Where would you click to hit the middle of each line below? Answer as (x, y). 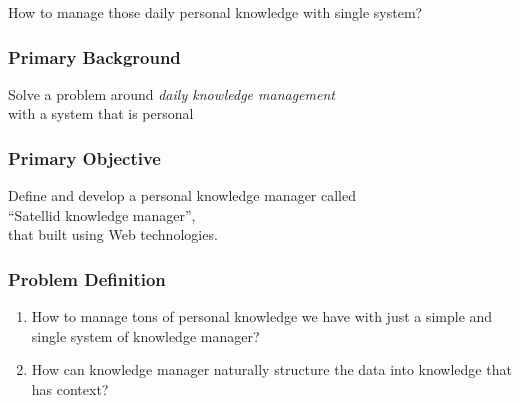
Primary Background (94, 56)
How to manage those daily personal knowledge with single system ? (215, 12)
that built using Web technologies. (113, 234)
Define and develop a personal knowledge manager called (182, 195)
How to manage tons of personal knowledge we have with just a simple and (262, 316)
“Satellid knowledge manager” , (102, 214)
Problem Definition (87, 278)
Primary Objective (84, 157)
